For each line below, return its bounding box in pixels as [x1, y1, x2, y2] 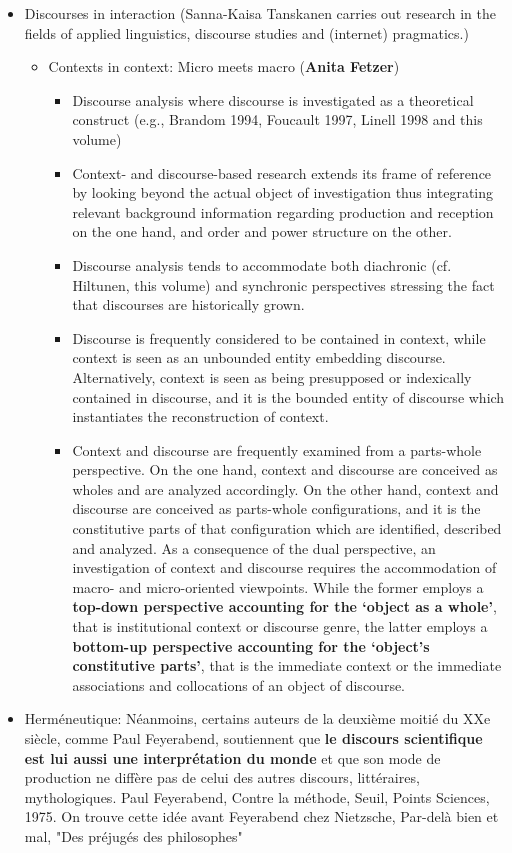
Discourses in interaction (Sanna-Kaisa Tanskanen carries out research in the [24, 3, 496, 23]
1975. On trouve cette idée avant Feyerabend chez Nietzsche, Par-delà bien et [24, 806, 499, 827]
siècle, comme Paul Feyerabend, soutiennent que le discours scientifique [24, 728, 483, 748]
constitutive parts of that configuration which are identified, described [72, 518, 502, 539]
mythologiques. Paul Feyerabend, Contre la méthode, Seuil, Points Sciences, [24, 786, 490, 807]
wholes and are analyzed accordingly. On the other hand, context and [72, 478, 499, 499]
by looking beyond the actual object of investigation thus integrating [72, 182, 494, 203]
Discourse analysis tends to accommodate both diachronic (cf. [72, 254, 452, 275]
